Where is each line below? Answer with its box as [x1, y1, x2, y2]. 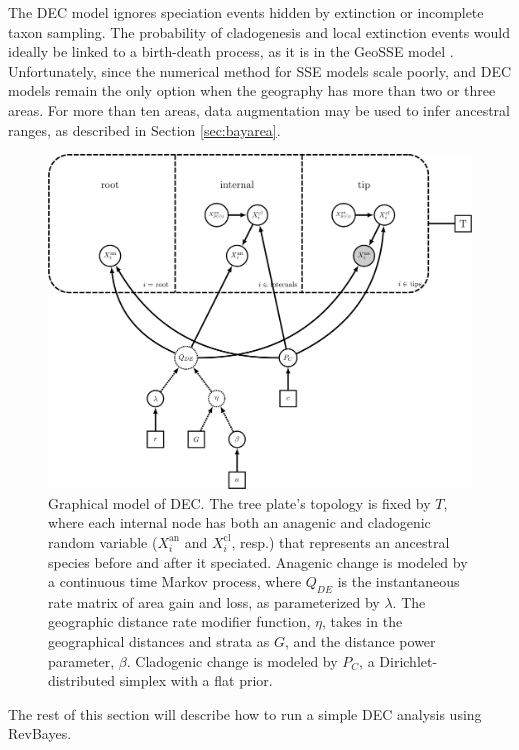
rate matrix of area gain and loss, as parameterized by [48, 591, 380, 612]
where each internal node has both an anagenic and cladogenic [48, 512, 431, 533]
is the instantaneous [337, 571, 460, 592]
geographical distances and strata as [48, 631, 270, 652]
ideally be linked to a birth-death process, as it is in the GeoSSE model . [8, 41, 454, 62]
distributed [48, 670, 116, 691]
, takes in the [321, 611, 403, 632]
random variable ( [48, 531, 158, 552]
